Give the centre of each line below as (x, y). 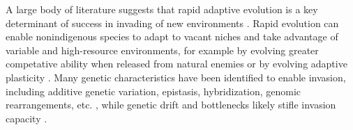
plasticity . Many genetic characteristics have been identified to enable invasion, (176, 77)
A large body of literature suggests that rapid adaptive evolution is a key (162, 9)
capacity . (27, 118)
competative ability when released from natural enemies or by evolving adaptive (176, 64)
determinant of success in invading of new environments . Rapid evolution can (172, 23)
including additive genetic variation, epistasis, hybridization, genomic (153, 91)
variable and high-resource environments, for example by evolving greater (162, 50)
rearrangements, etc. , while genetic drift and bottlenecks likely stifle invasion (171, 105)
